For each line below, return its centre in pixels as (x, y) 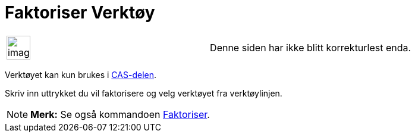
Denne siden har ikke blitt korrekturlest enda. (311, 47)
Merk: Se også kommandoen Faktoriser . (120, 114)
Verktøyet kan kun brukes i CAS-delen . (81, 74)
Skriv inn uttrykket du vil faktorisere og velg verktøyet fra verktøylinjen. (144, 93)
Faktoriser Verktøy (80, 13)
